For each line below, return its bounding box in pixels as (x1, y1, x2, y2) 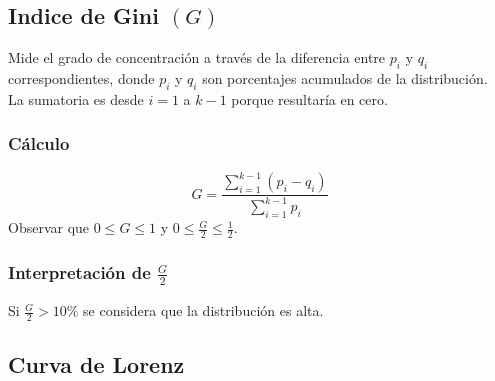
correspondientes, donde (8, 68, 155, 88)
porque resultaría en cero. (231, 88, 388, 109)
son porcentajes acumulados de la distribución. (202, 68, 488, 88)
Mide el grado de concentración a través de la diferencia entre (8, 47, 386, 68)
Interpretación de (8, 260, 151, 285)
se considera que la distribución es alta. (83, 300, 324, 321)
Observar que (8, 217, 90, 238)
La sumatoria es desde (8, 88, 144, 109)
